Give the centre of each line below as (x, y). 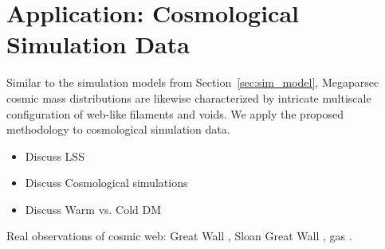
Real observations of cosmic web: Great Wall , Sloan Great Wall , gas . (179, 236)
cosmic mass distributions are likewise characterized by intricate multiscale (189, 97)
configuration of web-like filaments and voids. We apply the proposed (175, 113)
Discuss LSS (55, 156)
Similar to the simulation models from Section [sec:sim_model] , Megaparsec (193, 82)
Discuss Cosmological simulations (106, 183)
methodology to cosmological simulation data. (118, 129)
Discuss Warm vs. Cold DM (93, 209)
